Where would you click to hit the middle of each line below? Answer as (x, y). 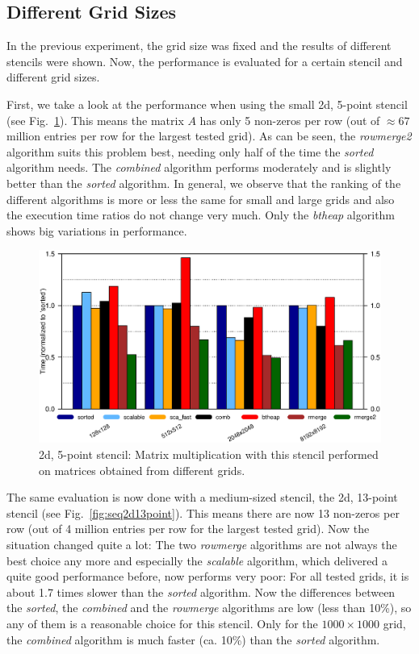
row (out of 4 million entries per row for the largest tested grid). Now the (188, 529)
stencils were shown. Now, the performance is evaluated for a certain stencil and (205, 61)
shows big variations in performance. (97, 230)
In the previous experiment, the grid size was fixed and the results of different (199, 46)
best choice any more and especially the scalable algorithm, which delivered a (197, 560)
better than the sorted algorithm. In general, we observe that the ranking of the (204, 183)
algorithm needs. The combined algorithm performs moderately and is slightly (199, 167)
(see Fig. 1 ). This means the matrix (95, 120)
